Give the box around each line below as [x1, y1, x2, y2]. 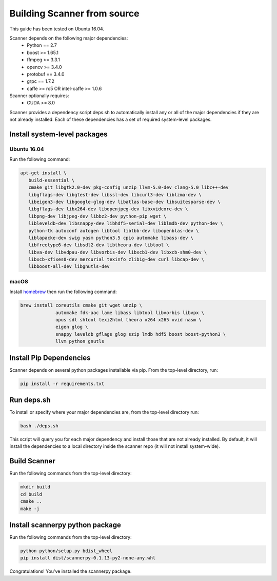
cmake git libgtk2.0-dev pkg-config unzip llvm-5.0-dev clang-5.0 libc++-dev [28, 185, 229, 190]
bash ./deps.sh [20, 423, 58, 429]
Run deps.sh [9, 396, 51, 405]
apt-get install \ [20, 170, 67, 176]
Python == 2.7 [27, 42, 57, 48]
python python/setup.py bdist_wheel [20, 548, 113, 554]
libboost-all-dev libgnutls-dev [28, 264, 110, 269]
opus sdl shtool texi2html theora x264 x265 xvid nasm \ [55, 317, 202, 322]
